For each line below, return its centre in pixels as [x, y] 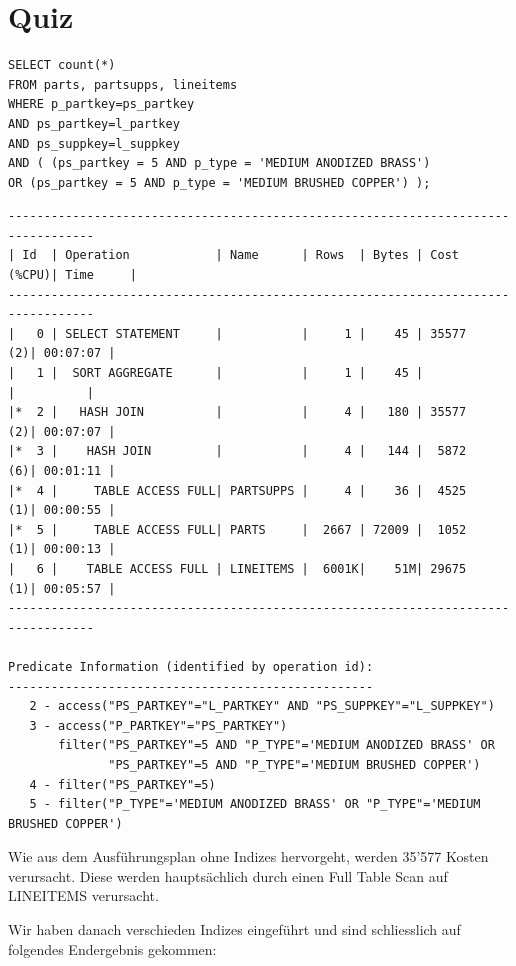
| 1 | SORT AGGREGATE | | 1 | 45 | [216, 373]
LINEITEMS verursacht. [83, 895]
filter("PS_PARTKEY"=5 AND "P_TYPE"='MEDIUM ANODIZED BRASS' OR [276, 745]
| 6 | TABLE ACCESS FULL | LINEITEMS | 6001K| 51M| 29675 [237, 568]
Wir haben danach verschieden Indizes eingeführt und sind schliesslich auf [234, 929]
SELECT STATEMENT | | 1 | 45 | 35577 [266, 333]
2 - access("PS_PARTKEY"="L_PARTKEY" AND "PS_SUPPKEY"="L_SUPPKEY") [262, 706]
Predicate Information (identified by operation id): [191, 666]
